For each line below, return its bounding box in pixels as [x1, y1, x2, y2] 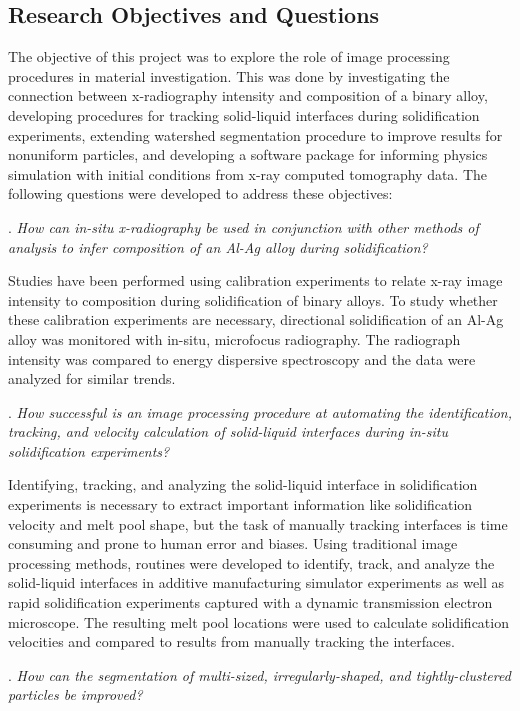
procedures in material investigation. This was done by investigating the [8, 65, 450, 86]
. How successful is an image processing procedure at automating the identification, [8, 401, 513, 422]
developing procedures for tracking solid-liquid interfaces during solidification [8, 104, 480, 125]
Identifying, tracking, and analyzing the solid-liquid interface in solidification [8, 474, 478, 495]
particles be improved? [8, 684, 143, 705]
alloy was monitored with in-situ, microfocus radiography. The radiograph [8, 328, 461, 349]
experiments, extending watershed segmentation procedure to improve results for [8, 124, 503, 145]
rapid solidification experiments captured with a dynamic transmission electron [8, 592, 493, 613]
